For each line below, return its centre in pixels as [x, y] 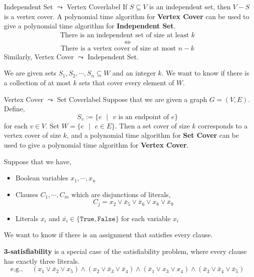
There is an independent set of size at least [125, 35]
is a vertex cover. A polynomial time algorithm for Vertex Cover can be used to [127, 16]
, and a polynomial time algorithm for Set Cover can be [153, 135]
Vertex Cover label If [97, 6]
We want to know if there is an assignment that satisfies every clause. [108, 235]
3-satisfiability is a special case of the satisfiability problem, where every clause [125, 251]
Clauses [27, 194]
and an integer [134, 73]
